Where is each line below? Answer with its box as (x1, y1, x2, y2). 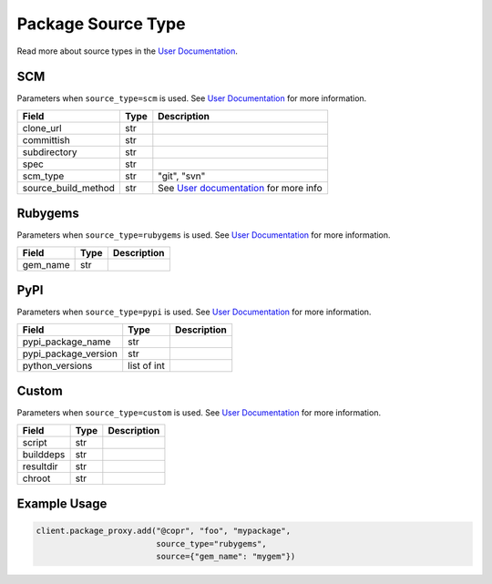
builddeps (22, 447, 66, 460)
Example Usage (16, 496, 108, 511)
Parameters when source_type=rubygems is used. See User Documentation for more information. (16, 230, 391, 241)
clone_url (22, 121, 63, 134)
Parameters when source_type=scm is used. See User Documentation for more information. (16, 93, 367, 104)
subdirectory (22, 146, 77, 159)
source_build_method (22, 181, 116, 194)
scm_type (22, 169, 65, 182)
